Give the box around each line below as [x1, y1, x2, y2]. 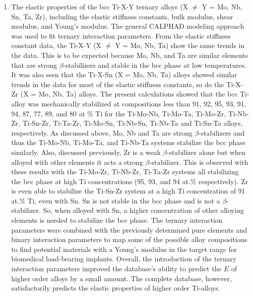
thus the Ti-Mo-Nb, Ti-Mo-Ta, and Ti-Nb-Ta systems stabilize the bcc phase [11, 137, 246, 148]
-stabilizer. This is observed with [149, 156, 249, 167]
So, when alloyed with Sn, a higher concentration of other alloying [43, 205, 244, 215]
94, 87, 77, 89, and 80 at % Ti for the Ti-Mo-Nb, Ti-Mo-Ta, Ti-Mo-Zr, [11, 108, 226, 118]
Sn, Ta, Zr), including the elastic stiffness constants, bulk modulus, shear [11, 11, 233, 21]
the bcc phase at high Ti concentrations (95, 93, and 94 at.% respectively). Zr [11, 176, 248, 186]
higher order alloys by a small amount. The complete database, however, [11, 273, 232, 283]
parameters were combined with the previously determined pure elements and [11, 224, 248, 235]
